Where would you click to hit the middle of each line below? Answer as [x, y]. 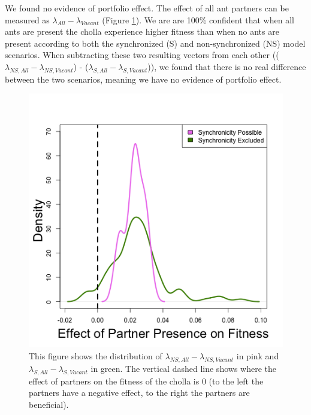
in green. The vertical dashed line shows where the [183, 368]
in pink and [258, 355]
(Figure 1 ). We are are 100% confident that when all [198, 19]
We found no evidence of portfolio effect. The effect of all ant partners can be [147, 8]
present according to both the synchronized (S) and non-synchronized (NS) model [155, 43]
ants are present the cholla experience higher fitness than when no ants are [142, 31]
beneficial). [49, 404]
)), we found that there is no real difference [227, 66]
